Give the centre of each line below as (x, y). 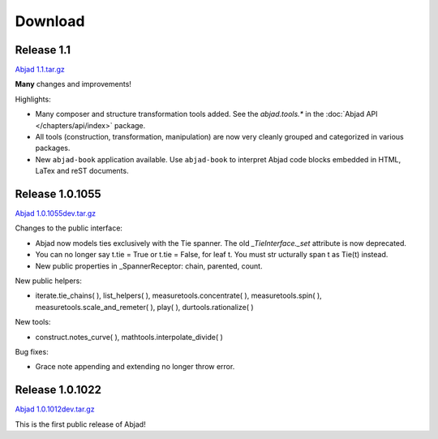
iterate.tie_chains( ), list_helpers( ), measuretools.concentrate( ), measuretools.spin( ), (178, 295)
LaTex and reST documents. (82, 171)
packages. (53, 148)
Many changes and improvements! (73, 84)
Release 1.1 (43, 50)
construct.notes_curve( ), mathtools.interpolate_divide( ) (129, 337)
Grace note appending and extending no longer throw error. (135, 367)
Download (50, 21)
